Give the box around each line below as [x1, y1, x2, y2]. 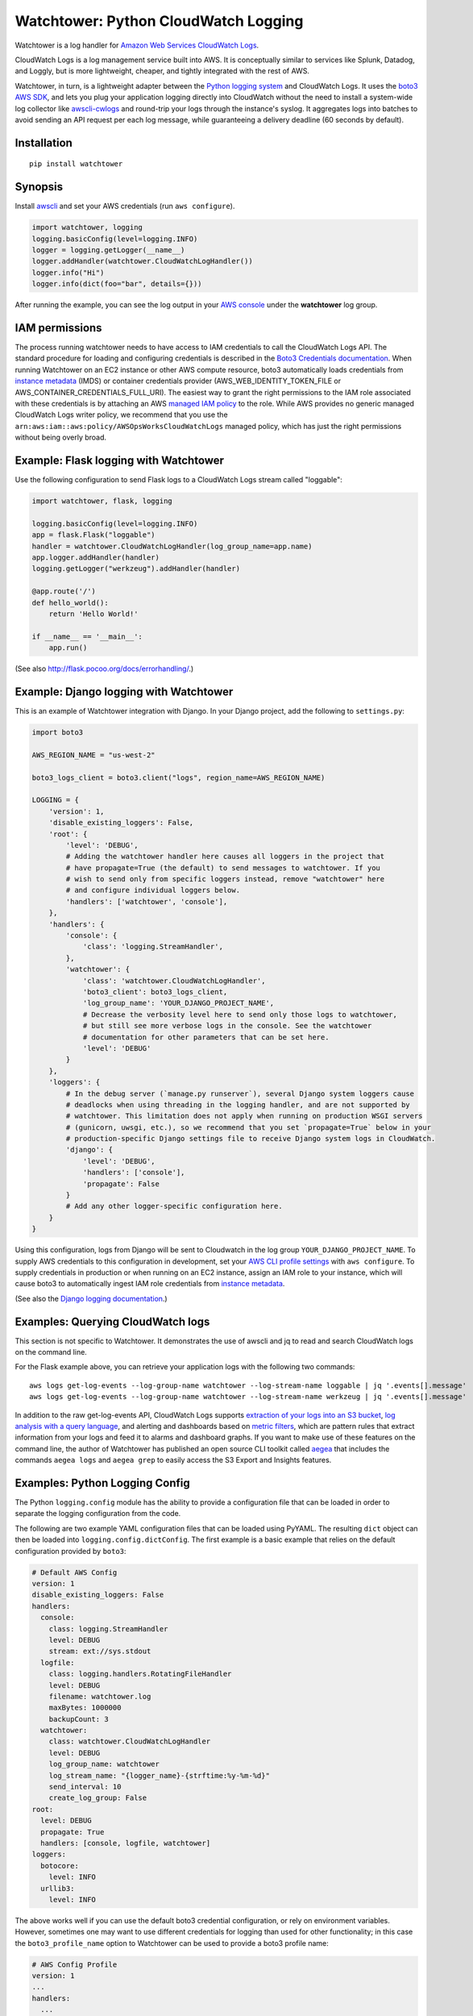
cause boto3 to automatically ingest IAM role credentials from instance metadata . [15, 1279, 285, 1289]
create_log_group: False [48, 1793, 147, 1802]
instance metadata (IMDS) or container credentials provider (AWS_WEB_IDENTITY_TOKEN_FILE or [15, 376, 342, 386]
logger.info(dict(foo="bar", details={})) [31, 279, 202, 289]
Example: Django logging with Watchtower [15, 685, 234, 698]
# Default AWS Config [31, 1568, 118, 1577]
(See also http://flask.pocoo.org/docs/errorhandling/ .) [15, 664, 194, 673]
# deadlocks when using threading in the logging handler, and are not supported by [65, 1100, 410, 1109]
